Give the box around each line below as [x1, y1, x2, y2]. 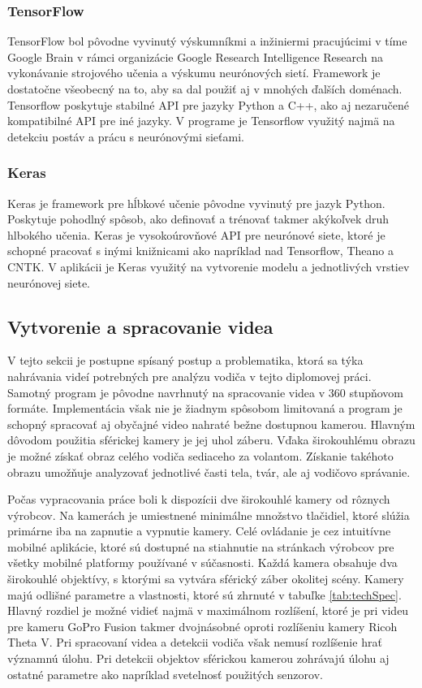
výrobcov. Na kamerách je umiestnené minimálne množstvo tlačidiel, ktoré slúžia [7, 506, 410, 523]
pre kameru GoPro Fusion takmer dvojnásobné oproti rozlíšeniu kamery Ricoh [7, 617, 398, 634]
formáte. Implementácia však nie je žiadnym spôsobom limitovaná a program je [7, 400, 403, 417]
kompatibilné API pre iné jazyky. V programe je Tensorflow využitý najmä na [7, 112, 395, 129]
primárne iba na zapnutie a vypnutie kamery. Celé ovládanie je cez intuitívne [7, 522, 391, 539]
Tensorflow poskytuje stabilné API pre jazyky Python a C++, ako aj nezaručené [7, 96, 410, 113]
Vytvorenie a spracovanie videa [7, 314, 273, 339]
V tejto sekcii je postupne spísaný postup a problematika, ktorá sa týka [7, 352, 364, 369]
